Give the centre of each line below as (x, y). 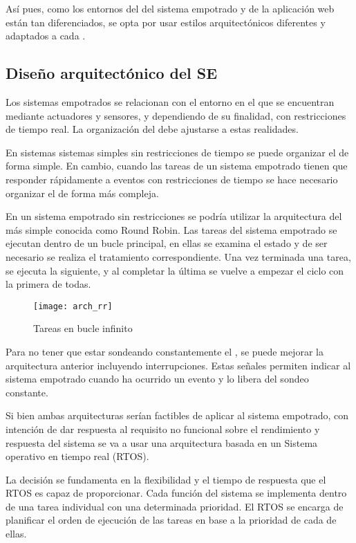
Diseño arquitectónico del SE (112, 73)
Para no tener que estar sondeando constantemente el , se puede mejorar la (165, 351)
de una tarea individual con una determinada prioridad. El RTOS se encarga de (175, 506)
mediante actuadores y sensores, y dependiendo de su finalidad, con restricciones (176, 115)
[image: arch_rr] (73, 306)
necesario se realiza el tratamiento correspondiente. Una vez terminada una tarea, (178, 256)
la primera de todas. (48, 284)
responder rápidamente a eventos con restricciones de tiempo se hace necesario (172, 179)
